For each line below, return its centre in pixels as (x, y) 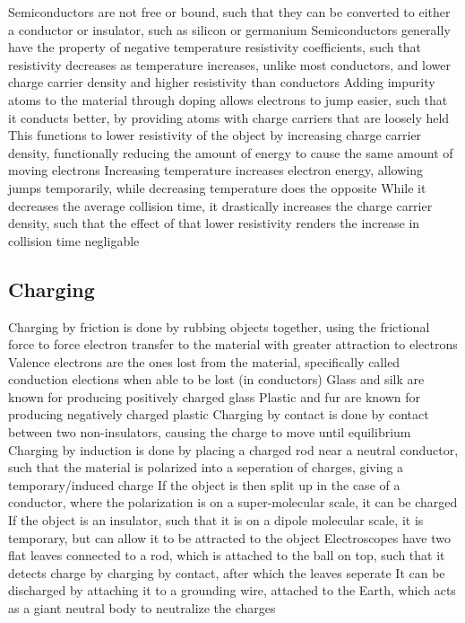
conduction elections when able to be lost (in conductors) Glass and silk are (216, 379)
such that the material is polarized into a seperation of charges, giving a (206, 467)
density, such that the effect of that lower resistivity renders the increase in (214, 223)
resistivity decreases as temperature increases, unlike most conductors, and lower (230, 64)
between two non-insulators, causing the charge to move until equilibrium (210, 432)
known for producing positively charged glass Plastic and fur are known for (215, 396)
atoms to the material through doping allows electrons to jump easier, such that (228, 99)
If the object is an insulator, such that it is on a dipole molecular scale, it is (216, 520)
